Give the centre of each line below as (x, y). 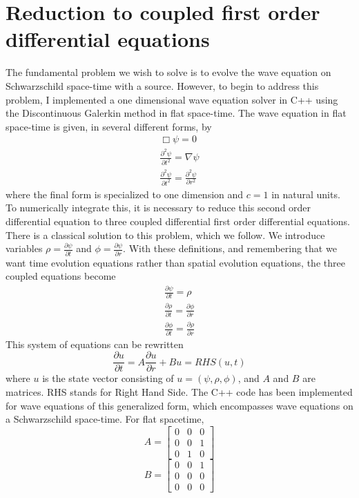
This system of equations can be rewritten (95, 344)
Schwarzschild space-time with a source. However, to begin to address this (162, 85)
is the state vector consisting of (108, 378)
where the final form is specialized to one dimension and (125, 194)
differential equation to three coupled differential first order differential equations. (178, 221)
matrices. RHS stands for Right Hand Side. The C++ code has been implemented (179, 391)
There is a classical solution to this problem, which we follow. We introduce (165, 234)
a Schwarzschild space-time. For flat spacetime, (105, 419)
